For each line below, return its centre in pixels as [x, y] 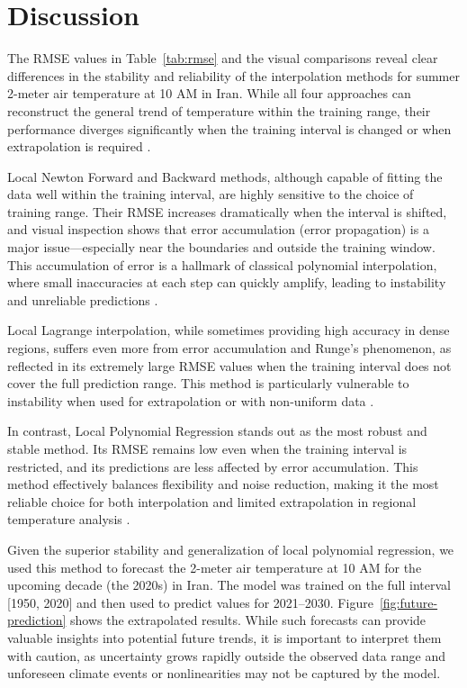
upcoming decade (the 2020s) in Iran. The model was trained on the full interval [229, 585]
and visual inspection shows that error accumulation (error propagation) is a [218, 229]
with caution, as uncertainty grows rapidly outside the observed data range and [227, 655]
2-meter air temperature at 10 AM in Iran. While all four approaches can [209, 93]
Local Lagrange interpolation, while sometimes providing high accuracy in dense [229, 330]
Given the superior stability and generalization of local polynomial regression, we [231, 549]
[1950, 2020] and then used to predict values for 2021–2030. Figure [190, 602]
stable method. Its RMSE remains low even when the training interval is [207, 448]
